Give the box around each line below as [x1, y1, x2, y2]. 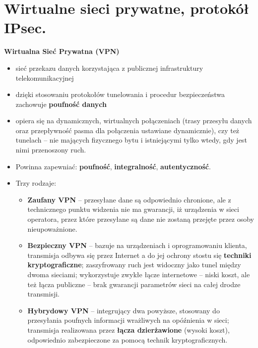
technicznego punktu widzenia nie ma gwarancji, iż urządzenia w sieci [27, 204, 239, 214]
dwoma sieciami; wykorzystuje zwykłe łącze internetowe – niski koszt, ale [27, 269, 250, 279]
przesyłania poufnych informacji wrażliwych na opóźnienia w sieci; [27, 315, 229, 325]
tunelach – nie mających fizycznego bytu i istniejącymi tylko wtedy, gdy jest [15, 135, 247, 145]
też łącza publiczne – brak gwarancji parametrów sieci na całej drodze [27, 279, 241, 289]
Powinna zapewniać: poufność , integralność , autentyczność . [15, 161, 211, 171]
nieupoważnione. [27, 223, 77, 234]
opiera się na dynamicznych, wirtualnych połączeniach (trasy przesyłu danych [15, 115, 252, 126]
